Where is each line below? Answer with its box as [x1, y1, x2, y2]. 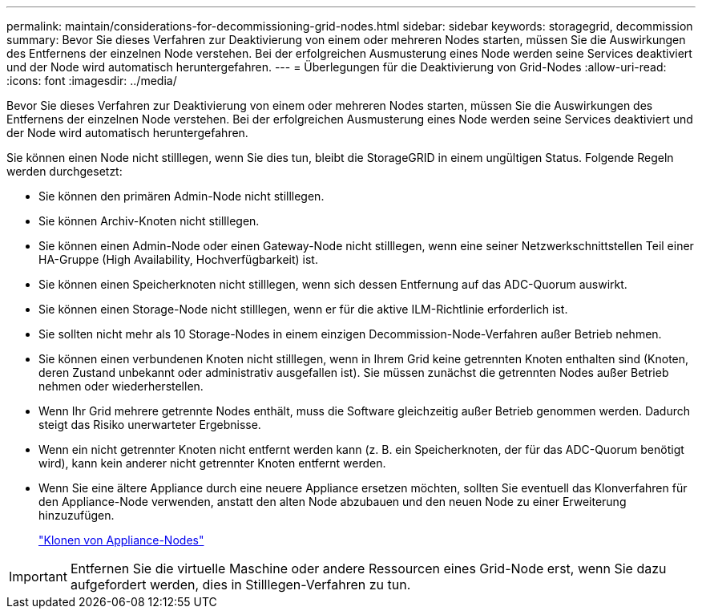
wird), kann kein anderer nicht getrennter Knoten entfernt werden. [38, 456, 386, 470]
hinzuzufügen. [38, 508, 115, 522]
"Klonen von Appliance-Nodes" [38, 533, 204, 547]
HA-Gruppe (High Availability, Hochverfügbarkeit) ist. [38, 253, 318, 266]
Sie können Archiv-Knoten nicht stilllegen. [38, 214, 260, 228]
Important [9, 568, 67, 585]
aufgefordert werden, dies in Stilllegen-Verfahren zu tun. [70, 577, 411, 593]
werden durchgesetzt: [6, 164, 123, 178]
